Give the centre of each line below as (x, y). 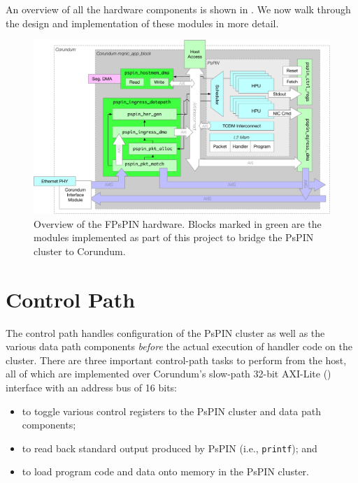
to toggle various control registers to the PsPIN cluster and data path (171, 411)
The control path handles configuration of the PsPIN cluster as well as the (165, 332)
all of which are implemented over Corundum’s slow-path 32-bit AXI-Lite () (169, 374)
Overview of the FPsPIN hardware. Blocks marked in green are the (178, 223)
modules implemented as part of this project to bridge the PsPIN (174, 237)
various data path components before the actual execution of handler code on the (179, 346)
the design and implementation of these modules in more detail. (142, 23)
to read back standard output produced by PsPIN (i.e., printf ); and (170, 448)
